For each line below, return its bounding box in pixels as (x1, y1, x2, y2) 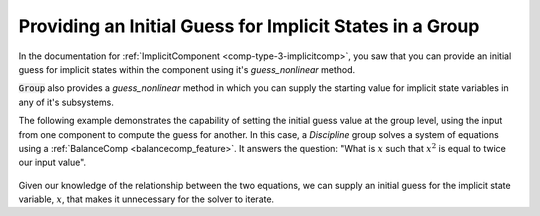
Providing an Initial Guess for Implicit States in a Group (18, 15, 480, 37)
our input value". (18, 156, 87, 169)
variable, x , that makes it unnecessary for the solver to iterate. (18, 193, 275, 205)
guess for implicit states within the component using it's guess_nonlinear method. (18, 63, 356, 75)
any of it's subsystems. (18, 96, 114, 108)
